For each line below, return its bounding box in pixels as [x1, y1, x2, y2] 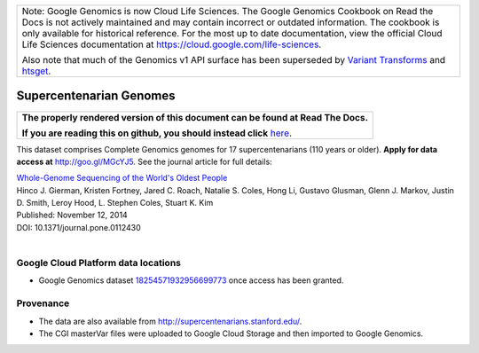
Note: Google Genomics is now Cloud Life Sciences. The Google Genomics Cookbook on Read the [21, 5, 434, 17]
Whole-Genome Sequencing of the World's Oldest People [16, 173, 228, 184]
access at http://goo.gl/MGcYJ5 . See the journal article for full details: [16, 156, 272, 167]
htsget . [21, 65, 51, 77]
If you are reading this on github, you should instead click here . [21, 127, 293, 139]
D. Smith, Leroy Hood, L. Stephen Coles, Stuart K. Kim [16, 198, 214, 208]
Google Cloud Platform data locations [16, 257, 182, 270]
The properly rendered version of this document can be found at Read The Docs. [21, 111, 368, 123]
